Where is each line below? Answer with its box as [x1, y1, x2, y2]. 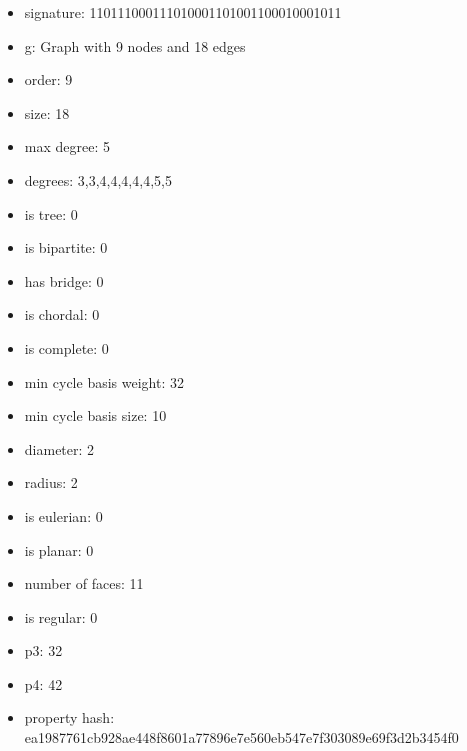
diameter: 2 [24, 438, 95, 459]
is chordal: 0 [24, 304, 100, 325]
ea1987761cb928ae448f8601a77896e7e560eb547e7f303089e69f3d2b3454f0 [24, 727, 459, 748]
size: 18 [24, 102, 70, 123]
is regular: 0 [24, 606, 98, 627]
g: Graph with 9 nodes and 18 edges [24, 35, 246, 56]
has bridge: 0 [24, 270, 104, 291]
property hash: [24, 707, 115, 728]
